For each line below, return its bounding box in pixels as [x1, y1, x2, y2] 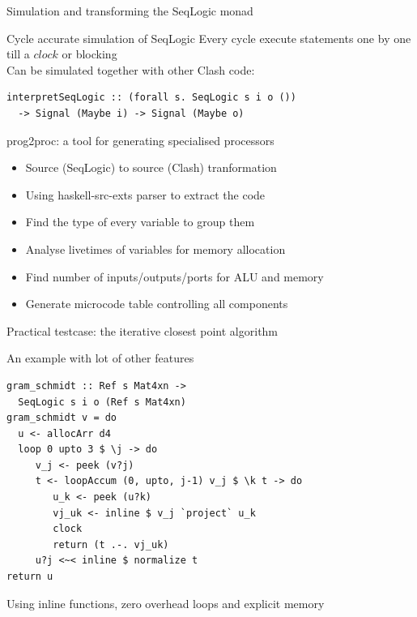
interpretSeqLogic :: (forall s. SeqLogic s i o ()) [6, 92, 296, 104]
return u [6, 571, 53, 583]
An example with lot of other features [6, 349, 194, 366]
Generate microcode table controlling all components [25, 295, 288, 312]
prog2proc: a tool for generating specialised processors [6, 131, 274, 148]
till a [6, 45, 30, 62]
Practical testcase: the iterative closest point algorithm [6, 322, 279, 339]
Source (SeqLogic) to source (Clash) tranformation [25, 159, 277, 176]
